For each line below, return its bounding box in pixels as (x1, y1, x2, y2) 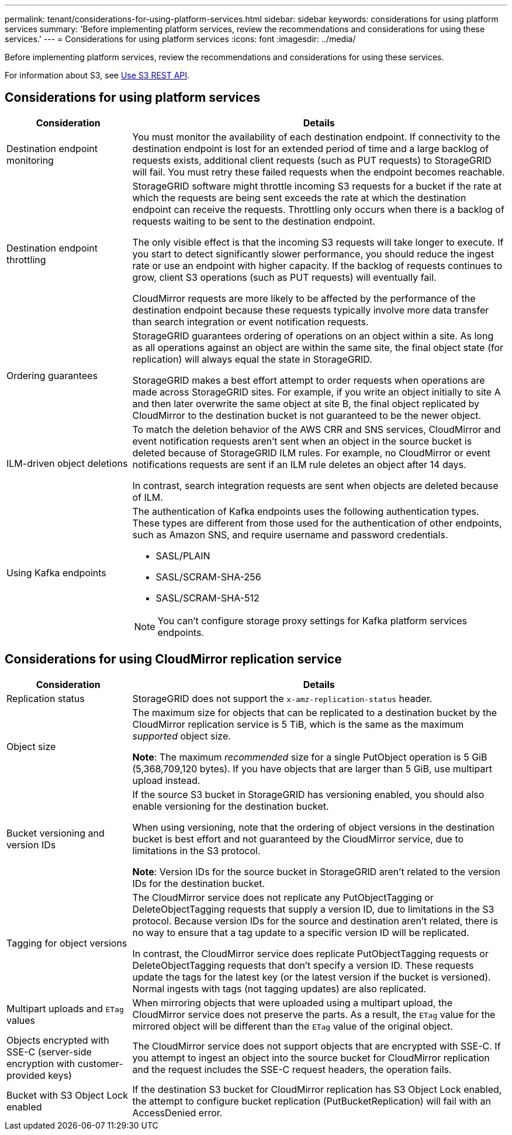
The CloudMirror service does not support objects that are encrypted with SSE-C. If (132, 1040, 501, 1052)
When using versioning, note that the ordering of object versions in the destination (132, 821, 494, 833)
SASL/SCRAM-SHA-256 (155, 570, 261, 583)
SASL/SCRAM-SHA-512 (155, 591, 260, 604)
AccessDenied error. (132, 1106, 223, 1119)
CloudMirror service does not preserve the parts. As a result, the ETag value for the (132, 1008, 496, 1020)
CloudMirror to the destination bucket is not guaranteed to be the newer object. (132, 409, 482, 421)
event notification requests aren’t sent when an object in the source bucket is (132, 435, 472, 447)
